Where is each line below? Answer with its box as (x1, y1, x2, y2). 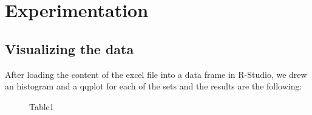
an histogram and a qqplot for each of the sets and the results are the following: (5, 80, 302, 92)
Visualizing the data (5, 39, 134, 58)
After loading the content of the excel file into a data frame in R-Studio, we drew (5, 68, 307, 80)
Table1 (29, 100, 54, 113)
